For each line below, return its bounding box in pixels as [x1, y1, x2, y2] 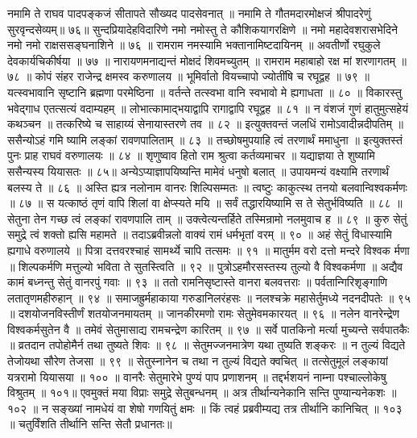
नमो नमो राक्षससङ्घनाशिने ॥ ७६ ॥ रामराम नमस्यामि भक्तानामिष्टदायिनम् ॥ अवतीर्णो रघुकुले [7, 36, 381, 53]
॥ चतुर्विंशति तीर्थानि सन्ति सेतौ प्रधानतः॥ [7, 415, 172, 432]
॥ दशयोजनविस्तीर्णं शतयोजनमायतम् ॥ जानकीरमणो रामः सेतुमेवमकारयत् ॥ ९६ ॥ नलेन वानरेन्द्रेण [7, 305, 400, 322]
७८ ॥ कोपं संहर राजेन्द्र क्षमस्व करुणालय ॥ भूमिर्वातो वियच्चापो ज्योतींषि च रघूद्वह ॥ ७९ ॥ [7, 68, 370, 85]
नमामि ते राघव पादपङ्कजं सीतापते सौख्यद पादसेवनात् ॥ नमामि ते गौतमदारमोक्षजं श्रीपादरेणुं [7, 5, 371, 21]
